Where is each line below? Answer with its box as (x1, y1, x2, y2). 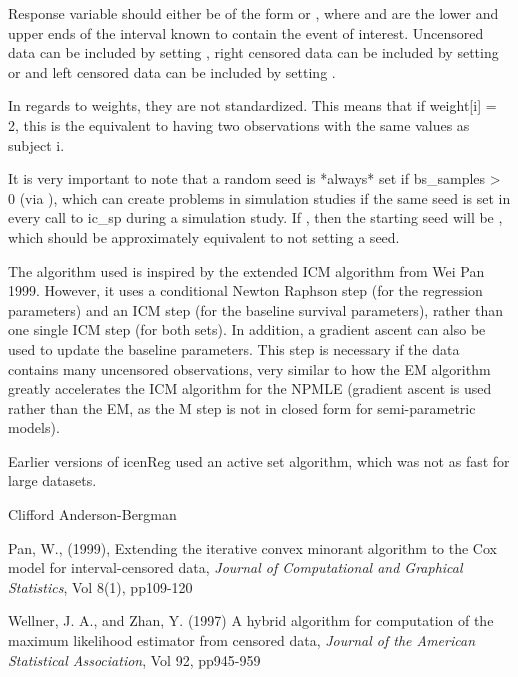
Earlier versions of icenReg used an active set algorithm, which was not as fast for (8, 450, 510, 471)
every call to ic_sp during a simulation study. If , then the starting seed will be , (8, 207, 503, 228)
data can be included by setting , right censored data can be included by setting (8, 42, 499, 63)
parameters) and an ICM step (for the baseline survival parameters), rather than (8, 299, 503, 320)
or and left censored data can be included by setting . (8, 61, 336, 82)
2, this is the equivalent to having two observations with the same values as (8, 114, 470, 135)
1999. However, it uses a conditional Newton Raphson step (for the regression (8, 280, 483, 301)
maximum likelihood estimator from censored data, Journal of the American (8, 630, 476, 651)
